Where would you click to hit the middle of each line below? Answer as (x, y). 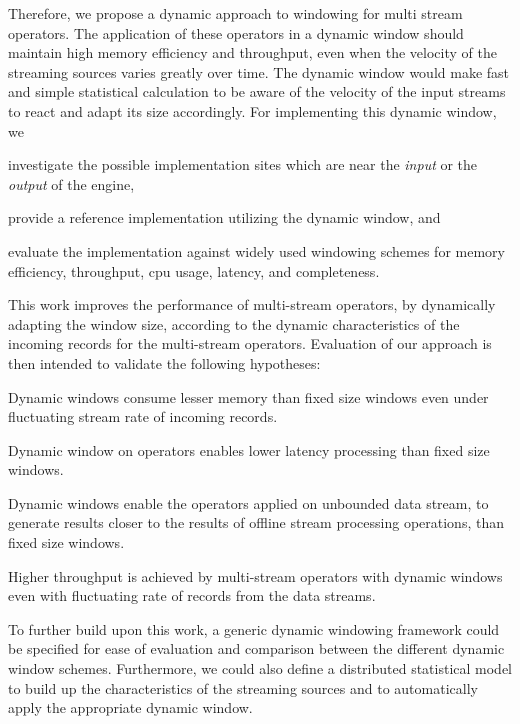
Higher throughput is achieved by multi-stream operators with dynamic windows (255, 575)
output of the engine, (71, 183)
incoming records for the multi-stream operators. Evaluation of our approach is (250, 343)
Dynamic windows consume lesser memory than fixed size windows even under (248, 396)
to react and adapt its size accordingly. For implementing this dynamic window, (252, 110)
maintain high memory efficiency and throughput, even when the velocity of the (252, 52)
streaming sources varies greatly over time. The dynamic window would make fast (259, 71)
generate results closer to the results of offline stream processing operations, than (256, 522)
